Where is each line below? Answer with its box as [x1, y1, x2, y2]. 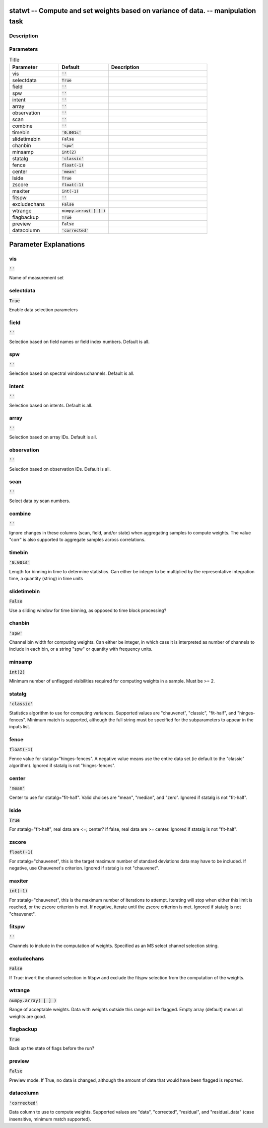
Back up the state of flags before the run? [9, 1045, 94, 1051]
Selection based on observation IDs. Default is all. [9, 466, 111, 472]
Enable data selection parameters [9, 306, 78, 313]
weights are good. [9, 1013, 47, 1019]
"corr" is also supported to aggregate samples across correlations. [9, 537, 146, 543]
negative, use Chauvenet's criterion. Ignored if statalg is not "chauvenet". [9, 865, 159, 871]
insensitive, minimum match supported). [9, 1116, 91, 1122]
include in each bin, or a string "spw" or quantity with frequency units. [9, 646, 153, 652]
